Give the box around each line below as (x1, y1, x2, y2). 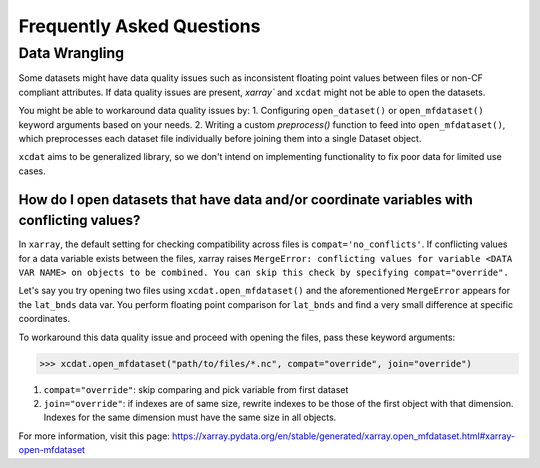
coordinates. (18, 313, 70, 325)
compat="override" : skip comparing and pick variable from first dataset (43, 383, 349, 395)
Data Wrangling (18, 44, 125, 62)
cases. (18, 165, 46, 177)
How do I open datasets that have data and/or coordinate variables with (18, 191, 474, 208)
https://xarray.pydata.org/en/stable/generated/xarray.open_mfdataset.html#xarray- (171, 430, 515, 442)
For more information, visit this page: (18, 430, 170, 442)
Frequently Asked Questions (18, 15, 261, 37)
